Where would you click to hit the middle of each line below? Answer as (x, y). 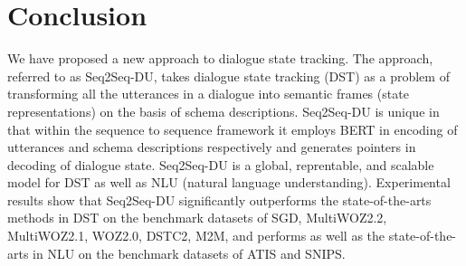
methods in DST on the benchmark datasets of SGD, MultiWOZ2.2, (197, 218)
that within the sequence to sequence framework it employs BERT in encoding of (233, 129)
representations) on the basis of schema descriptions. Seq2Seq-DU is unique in (223, 111)
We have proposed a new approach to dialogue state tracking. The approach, (220, 58)
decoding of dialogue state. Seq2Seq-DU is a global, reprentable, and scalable (221, 164)
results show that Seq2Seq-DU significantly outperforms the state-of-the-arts (219, 199)
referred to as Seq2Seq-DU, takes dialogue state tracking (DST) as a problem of (228, 76)
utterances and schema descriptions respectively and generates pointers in (212, 147)
